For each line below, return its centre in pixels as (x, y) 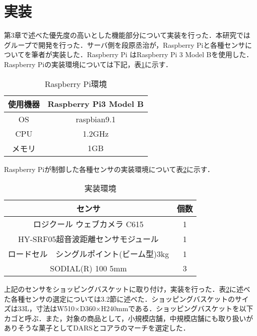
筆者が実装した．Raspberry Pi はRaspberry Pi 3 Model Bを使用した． (142, 54)
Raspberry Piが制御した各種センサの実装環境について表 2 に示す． (109, 169)
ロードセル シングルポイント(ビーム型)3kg (89, 254)
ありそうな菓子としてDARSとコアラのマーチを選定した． (97, 328)
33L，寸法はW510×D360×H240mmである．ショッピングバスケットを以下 (135, 308)
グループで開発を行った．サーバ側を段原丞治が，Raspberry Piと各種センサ (125, 44)
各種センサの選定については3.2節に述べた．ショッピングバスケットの (123, 298)
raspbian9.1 (96, 119)
